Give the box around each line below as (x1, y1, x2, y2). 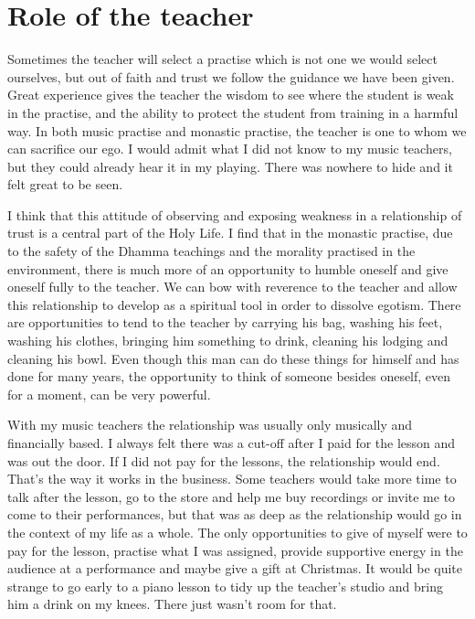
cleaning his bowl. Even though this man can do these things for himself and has (7, 348, 459, 368)
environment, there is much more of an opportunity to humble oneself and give (7, 259, 449, 278)
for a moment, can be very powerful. (7, 384, 211, 403)
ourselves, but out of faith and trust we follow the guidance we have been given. (7, 67, 455, 86)
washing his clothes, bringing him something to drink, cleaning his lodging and (7, 331, 449, 350)
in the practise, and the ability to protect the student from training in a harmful (7, 102, 459, 122)
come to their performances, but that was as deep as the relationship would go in (7, 505, 462, 524)
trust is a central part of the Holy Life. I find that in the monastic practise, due (7, 223, 453, 242)
